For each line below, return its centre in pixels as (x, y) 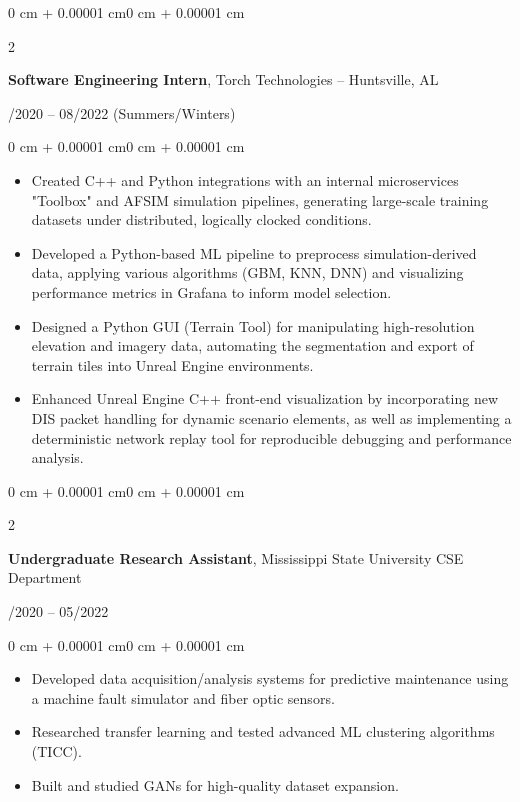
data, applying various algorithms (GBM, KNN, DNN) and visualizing (247, 272)
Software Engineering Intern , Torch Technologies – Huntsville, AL (223, 79)
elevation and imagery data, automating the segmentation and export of (252, 345)
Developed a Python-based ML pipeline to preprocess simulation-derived (254, 252)
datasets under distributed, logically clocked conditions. (201, 219)
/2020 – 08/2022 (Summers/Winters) (122, 112)
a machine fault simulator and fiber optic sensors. (183, 697)
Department (45, 577)
